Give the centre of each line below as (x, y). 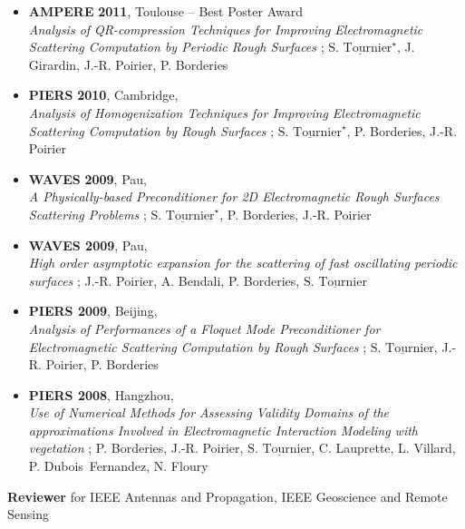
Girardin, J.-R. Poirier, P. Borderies (128, 64)
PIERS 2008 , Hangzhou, (101, 394)
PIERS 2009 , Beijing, (93, 311)
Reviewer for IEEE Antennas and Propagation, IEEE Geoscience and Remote (228, 496)
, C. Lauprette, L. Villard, (383, 448)
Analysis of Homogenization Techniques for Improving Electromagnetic (224, 112)
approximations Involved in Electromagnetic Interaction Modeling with (223, 430)
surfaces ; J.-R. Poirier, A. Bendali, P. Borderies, (164, 280)
